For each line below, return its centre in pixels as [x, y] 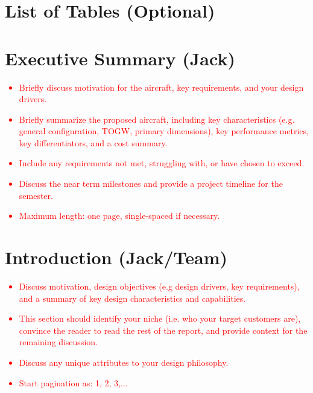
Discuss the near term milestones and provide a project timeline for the [151, 184]
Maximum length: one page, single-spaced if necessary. [119, 216]
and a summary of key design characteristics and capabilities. [132, 298]
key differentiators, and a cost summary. [93, 142]
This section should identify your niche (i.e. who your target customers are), [160, 318]
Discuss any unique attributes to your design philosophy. [124, 362]
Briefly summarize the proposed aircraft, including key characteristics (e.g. [157, 119]
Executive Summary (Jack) [120, 58]
